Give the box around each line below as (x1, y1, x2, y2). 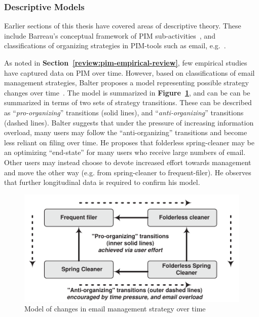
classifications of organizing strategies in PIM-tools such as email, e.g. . (4, 40, 226, 51)
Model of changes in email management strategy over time (24, 303, 206, 314)
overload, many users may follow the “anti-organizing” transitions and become (4, 127, 247, 138)
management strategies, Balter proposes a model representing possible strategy (4, 77, 249, 88)
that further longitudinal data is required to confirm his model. (4, 177, 200, 187)
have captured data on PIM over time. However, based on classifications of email (4, 67, 255, 78)
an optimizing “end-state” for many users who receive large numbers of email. (4, 147, 246, 157)
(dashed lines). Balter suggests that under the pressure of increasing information (4, 117, 254, 128)
